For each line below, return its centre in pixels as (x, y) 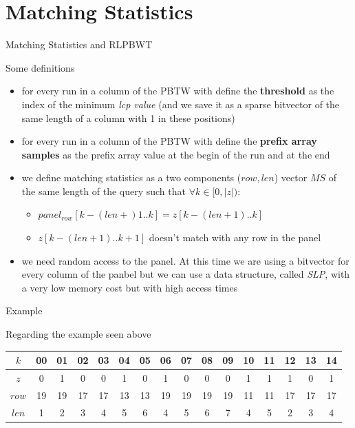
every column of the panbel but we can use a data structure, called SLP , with (186, 274)
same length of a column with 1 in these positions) (128, 118)
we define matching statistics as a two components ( (131, 177)
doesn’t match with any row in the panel (235, 237)
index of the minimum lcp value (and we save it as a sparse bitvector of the (181, 104)
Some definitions (40, 67)
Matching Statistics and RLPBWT (79, 44)
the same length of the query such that (104, 191)
